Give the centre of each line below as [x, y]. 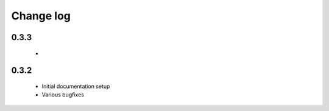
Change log [41, 16]
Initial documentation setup [76, 86]
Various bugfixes [63, 95]
